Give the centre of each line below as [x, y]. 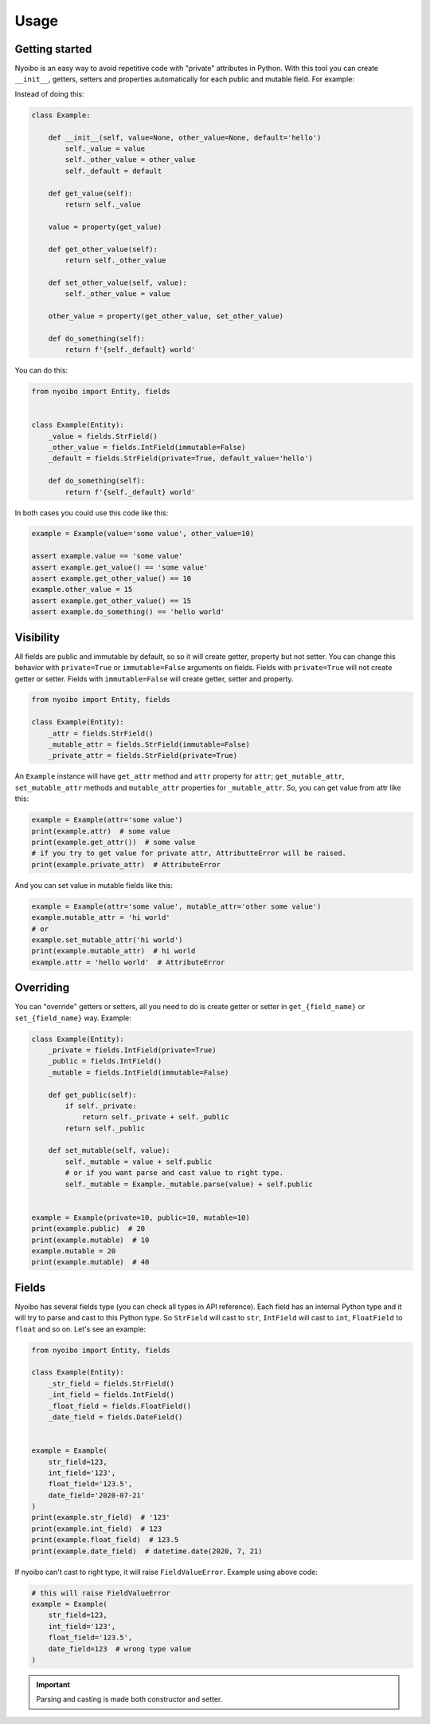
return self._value [103, 204]
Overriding [42, 988]
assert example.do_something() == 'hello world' [128, 612]
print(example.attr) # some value [101, 831]
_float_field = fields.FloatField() [119, 1406]
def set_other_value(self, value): [117, 282]
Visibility [37, 637]
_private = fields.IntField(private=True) [132, 1050]
